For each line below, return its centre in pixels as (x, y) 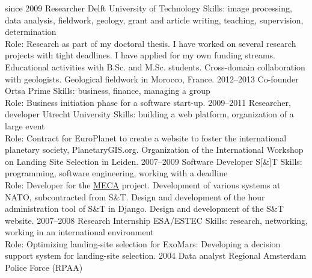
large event (25, 125)
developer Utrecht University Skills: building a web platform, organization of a (149, 114)
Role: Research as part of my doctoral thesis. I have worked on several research (151, 43)
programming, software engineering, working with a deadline (116, 173)
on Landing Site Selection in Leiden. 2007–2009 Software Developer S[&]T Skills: (154, 161)
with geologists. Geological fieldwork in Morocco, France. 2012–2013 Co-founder (152, 79)
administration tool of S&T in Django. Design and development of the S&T (144, 209)
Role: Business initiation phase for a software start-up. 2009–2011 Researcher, (148, 102)
